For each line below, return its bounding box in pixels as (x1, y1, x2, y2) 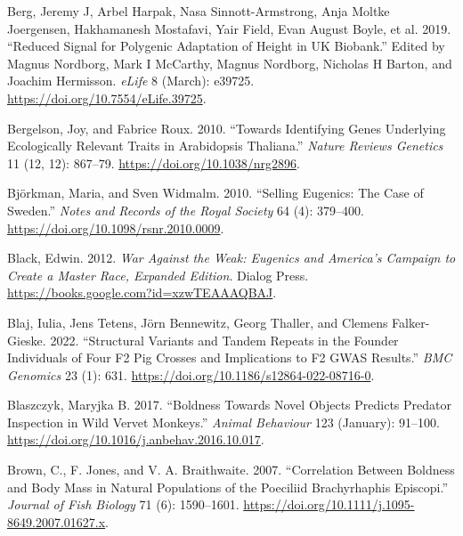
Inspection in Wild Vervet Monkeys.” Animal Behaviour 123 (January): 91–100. (7, 412, 440, 431)
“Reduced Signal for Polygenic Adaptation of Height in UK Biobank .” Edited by (7, 37, 445, 55)
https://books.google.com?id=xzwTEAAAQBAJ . (7, 283, 277, 302)
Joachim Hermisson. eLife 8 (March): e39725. (7, 71, 255, 90)
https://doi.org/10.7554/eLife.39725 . (7, 88, 207, 107)
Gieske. (7, 330, 46, 349)
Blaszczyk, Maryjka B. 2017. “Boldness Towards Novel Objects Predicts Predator (7, 395, 451, 414)
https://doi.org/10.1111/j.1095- (243, 495, 415, 514)
